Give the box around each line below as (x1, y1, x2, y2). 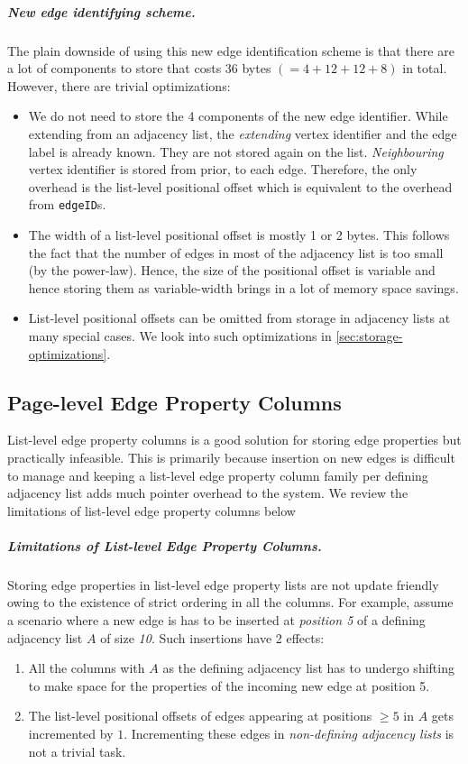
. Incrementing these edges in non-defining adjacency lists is (124, 724, 454, 743)
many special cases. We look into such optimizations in (28, 326, 332, 345)
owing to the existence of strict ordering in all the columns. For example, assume (7, 593, 454, 612)
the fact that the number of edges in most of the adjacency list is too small (28, 243, 444, 262)
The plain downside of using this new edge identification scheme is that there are (7, 41, 454, 60)
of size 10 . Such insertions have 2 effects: (100, 628, 325, 647)
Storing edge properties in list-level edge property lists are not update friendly (7, 575, 439, 594)
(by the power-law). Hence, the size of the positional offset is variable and (28, 261, 436, 280)
